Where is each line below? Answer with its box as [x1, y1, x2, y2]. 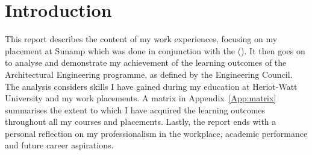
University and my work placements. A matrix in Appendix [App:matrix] [5, 92, 276, 104]
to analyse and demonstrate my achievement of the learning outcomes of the [5, 56, 287, 69]
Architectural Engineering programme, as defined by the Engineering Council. [5, 68, 293, 80]
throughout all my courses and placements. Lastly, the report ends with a [5, 115, 276, 128]
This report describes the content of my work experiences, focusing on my [5, 33, 278, 45]
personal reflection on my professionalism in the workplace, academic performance [5, 127, 308, 139]
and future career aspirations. [5, 139, 114, 151]
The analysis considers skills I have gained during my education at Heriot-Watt [5, 80, 298, 92]
